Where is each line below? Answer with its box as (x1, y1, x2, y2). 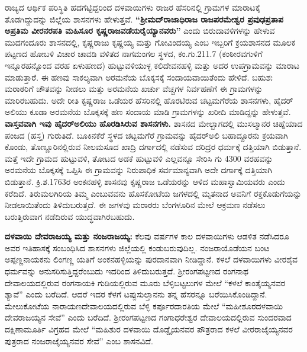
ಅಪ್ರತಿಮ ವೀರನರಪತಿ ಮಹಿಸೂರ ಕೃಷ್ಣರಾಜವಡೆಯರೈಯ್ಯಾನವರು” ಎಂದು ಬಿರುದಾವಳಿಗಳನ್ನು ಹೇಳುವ (5, 24, 275, 37)
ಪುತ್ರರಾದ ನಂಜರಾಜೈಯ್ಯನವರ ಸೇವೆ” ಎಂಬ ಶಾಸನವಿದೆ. (5, 334, 153, 347)
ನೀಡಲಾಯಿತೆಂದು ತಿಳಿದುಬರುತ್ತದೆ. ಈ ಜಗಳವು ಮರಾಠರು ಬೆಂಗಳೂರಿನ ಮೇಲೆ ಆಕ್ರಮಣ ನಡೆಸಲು (5, 199, 266, 211)
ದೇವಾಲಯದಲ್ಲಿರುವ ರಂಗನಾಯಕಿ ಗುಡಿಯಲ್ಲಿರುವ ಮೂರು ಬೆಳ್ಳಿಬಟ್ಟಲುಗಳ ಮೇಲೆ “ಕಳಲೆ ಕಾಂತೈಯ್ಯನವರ (5, 276, 286, 289)
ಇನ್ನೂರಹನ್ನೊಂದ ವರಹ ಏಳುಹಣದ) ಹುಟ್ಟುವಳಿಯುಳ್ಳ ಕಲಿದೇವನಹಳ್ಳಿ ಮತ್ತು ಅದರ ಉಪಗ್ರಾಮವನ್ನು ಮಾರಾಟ (5, 59, 300, 71)
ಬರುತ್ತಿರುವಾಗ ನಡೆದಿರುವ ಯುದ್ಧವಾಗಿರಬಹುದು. (5, 210, 135, 222)
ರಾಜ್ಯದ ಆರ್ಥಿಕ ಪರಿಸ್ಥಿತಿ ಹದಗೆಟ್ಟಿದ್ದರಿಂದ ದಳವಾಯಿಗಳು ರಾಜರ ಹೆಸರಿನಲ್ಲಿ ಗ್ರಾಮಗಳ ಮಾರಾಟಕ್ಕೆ (5, 1, 260, 13)
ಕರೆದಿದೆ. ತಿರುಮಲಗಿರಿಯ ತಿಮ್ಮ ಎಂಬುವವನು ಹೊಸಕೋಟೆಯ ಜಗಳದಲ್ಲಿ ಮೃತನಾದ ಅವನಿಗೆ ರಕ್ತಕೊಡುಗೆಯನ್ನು (5, 187, 302, 199)
